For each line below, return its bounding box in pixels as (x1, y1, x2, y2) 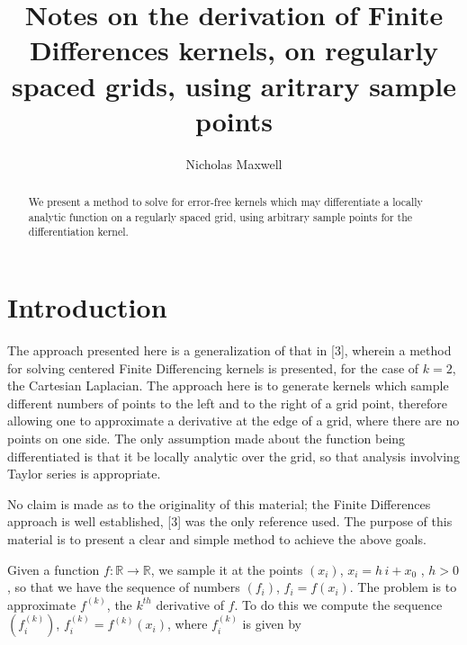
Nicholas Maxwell (185, 154, 283, 173)
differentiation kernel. (28, 224, 129, 239)
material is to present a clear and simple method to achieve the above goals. (7, 529, 427, 548)
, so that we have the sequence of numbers (7, 578, 240, 596)
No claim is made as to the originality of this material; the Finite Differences (7, 494, 431, 513)
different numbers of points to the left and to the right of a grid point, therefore (7, 393, 447, 412)
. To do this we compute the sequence (234, 595, 443, 614)
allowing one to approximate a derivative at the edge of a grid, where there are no (7, 411, 460, 430)
